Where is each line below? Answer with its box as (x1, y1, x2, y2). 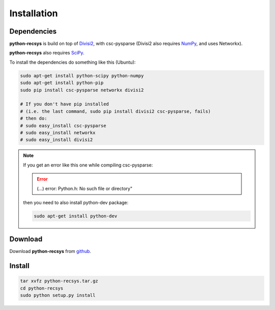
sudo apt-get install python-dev (34, 213, 117, 219)
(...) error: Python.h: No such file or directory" (37, 185, 132, 191)
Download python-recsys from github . (9, 248, 91, 255)
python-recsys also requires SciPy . (9, 50, 85, 56)
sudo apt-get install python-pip (20, 80, 104, 86)
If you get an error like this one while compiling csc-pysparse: (23, 162, 153, 168)
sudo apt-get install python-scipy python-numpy (20, 73, 144, 78)
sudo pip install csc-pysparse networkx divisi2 (20, 87, 144, 93)
